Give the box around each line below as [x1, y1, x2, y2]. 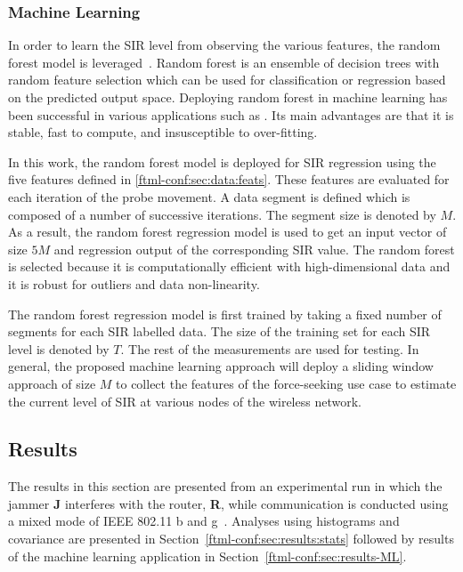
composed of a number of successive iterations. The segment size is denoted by [8, 205, 436, 223]
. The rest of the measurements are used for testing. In [120, 339, 419, 358]
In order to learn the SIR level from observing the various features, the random [8, 36, 441, 54]
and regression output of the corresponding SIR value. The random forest [53, 239, 455, 258]
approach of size [8, 374, 96, 392]
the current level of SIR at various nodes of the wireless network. [8, 391, 361, 410]
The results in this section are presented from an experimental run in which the [8, 477, 443, 495]
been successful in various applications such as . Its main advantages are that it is [8, 105, 454, 124]
